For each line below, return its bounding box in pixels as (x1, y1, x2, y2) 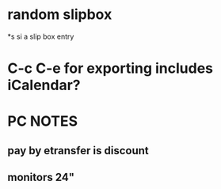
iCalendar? (7, 77, 81, 94)
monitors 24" (7, 171, 75, 184)
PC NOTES (7, 112, 78, 130)
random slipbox (7, 6, 112, 24)
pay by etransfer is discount (7, 144, 149, 157)
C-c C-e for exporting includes (7, 59, 214, 77)
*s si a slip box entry (7, 32, 74, 41)
